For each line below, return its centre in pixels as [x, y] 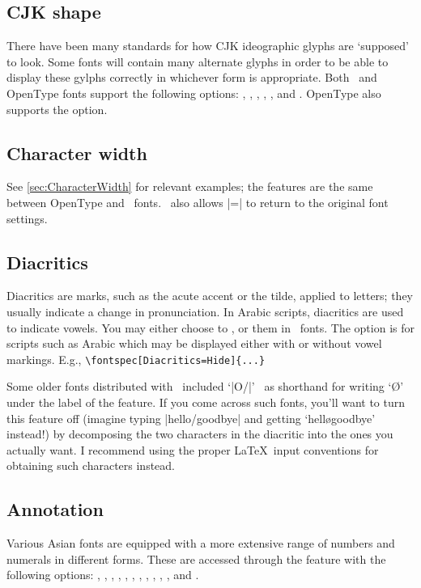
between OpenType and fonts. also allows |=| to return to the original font [198, 202]
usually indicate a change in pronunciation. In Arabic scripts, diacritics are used [205, 311]
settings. [27, 218]
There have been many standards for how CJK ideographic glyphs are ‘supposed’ [208, 46]
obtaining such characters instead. [91, 465]
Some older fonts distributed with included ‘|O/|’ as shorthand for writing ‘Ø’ [205, 386]
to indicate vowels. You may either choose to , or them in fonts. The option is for [210, 327]
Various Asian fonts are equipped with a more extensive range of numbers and [201, 543]
